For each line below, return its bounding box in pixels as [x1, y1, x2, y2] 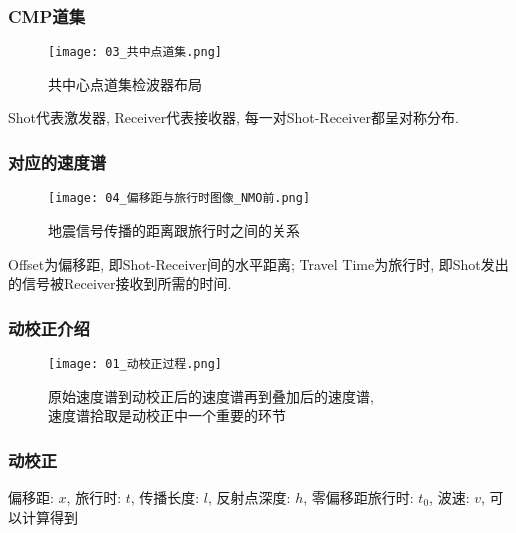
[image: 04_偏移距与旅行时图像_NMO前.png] [48, 191, 311, 206]
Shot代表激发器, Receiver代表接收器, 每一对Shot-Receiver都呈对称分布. [8, 107, 459, 128]
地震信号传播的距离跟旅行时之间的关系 [48, 219, 300, 240]
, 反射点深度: [208, 487, 291, 507]
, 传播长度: [130, 487, 200, 507]
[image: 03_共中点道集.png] [48, 45, 222, 60]
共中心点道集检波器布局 [48, 73, 202, 94]
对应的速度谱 [8, 149, 107, 174]
